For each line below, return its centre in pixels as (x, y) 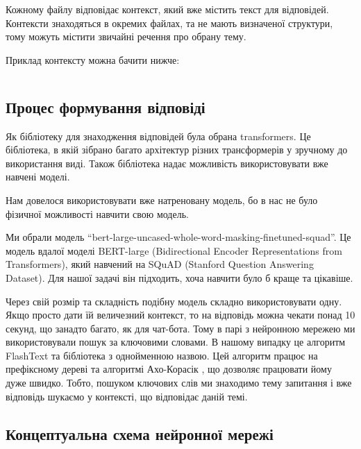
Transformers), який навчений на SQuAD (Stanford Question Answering (160, 264)
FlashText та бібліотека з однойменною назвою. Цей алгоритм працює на (162, 355)
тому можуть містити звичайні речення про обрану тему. (126, 36)
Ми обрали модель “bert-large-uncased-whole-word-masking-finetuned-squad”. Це (178, 237)
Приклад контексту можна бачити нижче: (93, 59)
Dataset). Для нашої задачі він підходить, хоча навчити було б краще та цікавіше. (179, 277)
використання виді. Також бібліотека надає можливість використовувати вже (167, 163)
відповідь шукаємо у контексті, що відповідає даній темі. (127, 396)
